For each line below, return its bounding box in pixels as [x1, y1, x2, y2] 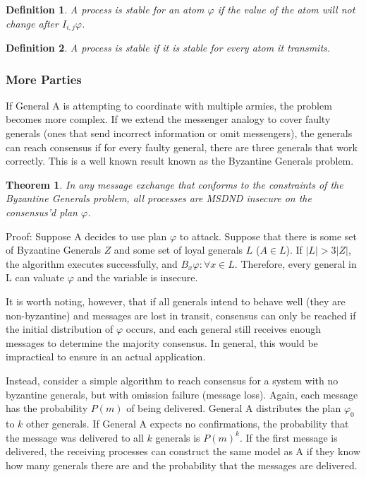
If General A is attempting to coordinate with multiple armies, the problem [6, 98, 332, 112]
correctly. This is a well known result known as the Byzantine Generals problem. [6, 153, 354, 168]
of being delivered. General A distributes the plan [126, 401, 341, 416]
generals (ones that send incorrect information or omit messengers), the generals [6, 126, 353, 141]
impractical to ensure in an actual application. [6, 349, 206, 364]
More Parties [6, 70, 82, 88]
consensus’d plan [6, 205, 78, 220]
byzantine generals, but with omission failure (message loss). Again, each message [6, 387, 358, 401]
